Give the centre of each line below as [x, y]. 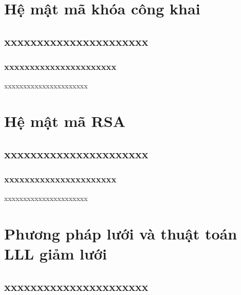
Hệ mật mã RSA [65, 121]
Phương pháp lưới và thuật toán [121, 234]
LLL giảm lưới [55, 254]
